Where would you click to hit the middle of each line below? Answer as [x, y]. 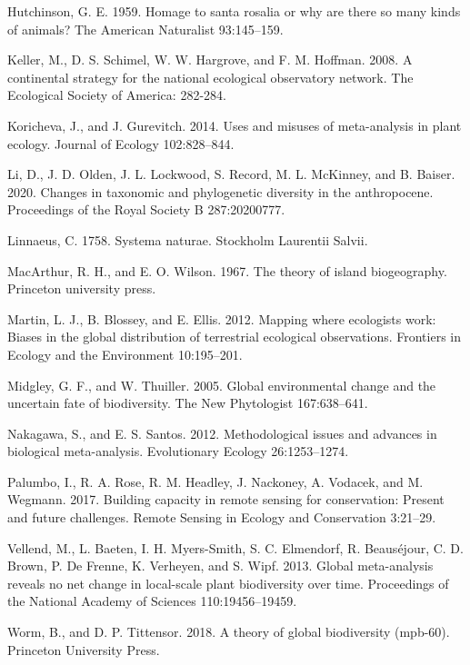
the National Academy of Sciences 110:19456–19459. [152, 601]
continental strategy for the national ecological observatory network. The [210, 77]
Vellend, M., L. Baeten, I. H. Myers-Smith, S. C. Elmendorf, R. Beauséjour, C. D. [235, 547]
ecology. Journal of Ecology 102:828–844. [121, 143]
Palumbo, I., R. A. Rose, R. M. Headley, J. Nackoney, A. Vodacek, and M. [215, 481]
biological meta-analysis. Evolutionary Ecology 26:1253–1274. [178, 451]
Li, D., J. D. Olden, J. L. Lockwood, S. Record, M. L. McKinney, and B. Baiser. [231, 174]
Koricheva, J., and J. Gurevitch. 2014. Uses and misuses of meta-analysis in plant [235, 125]
